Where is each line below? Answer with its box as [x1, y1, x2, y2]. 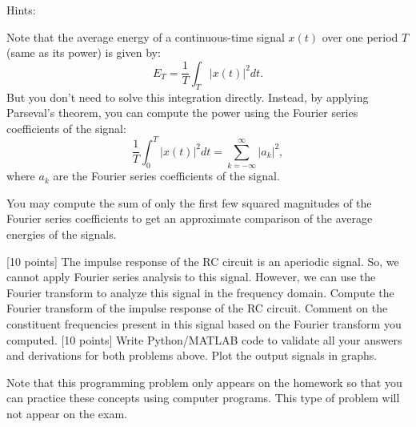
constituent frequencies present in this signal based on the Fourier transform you [6, 315, 402, 332]
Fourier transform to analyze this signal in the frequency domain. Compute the [6, 284, 394, 300]
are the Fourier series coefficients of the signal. [53, 167, 280, 184]
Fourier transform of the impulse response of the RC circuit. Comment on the [6, 300, 388, 316]
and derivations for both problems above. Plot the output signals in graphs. [6, 347, 378, 364]
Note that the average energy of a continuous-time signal [6, 28, 285, 45]
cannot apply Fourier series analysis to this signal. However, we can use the [6, 268, 376, 285]
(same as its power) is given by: [6, 44, 161, 61]
